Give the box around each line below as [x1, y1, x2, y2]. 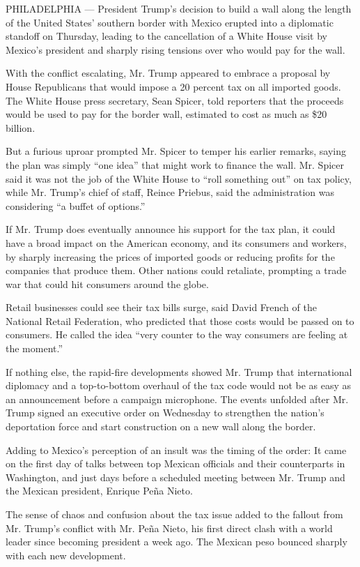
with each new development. [6, 547, 126, 562]
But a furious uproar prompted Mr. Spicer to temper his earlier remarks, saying [6, 144, 347, 158]
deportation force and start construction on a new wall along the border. [6, 419, 316, 434]
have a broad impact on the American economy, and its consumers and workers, [6, 235, 347, 250]
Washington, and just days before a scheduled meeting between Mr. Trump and [6, 469, 345, 484]
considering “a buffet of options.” [6, 198, 146, 213]
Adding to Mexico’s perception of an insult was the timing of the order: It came [6, 442, 347, 457]
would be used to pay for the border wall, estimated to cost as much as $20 [6, 107, 327, 121]
